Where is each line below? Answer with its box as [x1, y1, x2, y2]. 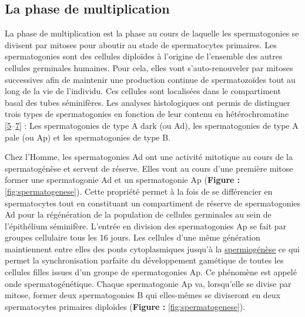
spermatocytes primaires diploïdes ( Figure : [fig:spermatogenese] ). [5, 300, 246, 312]
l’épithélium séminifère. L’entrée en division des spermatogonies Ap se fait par [5, 219, 287, 232]
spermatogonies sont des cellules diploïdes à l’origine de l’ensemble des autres [5, 50, 283, 62]
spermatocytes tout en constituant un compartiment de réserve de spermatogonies [5, 196, 301, 209]
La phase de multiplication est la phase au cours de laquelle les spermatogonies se [5, 27, 299, 39]
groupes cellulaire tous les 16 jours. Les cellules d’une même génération [5, 231, 260, 243]
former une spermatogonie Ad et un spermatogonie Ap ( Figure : [5, 173, 240, 186]
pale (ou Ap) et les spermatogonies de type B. [5, 131, 170, 143]
